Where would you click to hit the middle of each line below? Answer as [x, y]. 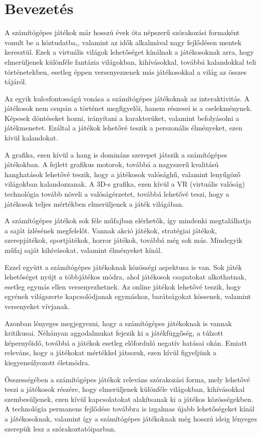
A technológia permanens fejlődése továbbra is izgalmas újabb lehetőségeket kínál [129, 409]
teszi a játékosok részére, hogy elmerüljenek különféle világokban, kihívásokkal [125, 389]
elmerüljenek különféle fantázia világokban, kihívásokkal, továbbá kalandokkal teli [130, 61]
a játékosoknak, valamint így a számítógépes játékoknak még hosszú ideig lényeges [131, 418]
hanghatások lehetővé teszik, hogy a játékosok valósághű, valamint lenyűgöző [122, 174]
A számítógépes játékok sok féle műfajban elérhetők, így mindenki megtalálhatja [128, 221]
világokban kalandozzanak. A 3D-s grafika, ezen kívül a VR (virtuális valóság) [125, 184]
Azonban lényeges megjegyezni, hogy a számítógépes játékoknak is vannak [118, 323]
